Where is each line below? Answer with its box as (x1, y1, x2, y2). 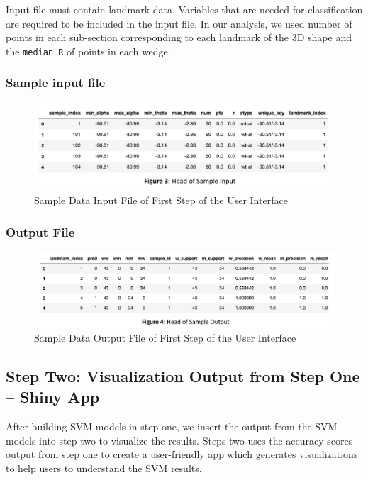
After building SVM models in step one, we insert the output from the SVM (6, 419, 338, 434)
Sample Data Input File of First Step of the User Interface (34, 193, 288, 208)
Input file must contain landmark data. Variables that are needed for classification (6, 2, 363, 16)
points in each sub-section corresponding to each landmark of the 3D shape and (6, 30, 352, 45)
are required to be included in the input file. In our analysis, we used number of (6, 16, 352, 30)
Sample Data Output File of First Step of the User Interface (34, 330, 296, 345)
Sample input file (6, 74, 106, 91)
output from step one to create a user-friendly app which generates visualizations (6, 447, 358, 462)
